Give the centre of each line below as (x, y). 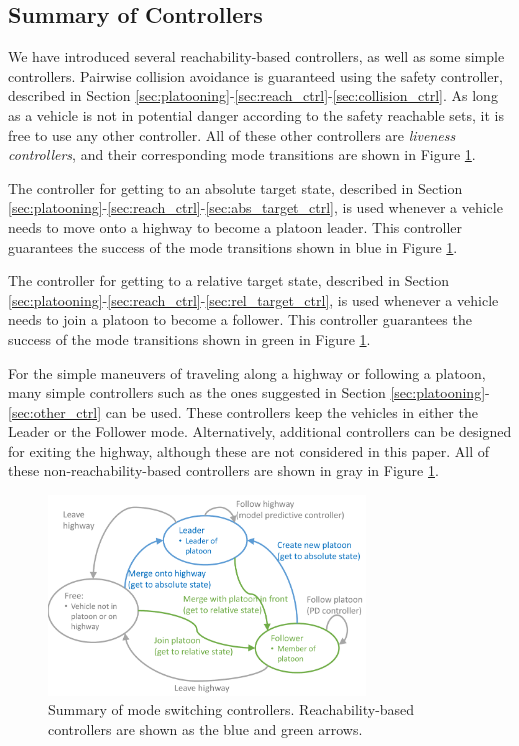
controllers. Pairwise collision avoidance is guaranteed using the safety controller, (255, 75)
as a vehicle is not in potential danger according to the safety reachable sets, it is (256, 114)
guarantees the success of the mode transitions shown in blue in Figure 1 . (233, 246)
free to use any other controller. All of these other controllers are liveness (232, 134)
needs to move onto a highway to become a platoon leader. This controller (235, 226)
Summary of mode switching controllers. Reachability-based (231, 709)
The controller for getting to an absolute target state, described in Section (235, 187)
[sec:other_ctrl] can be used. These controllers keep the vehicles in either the (243, 411)
